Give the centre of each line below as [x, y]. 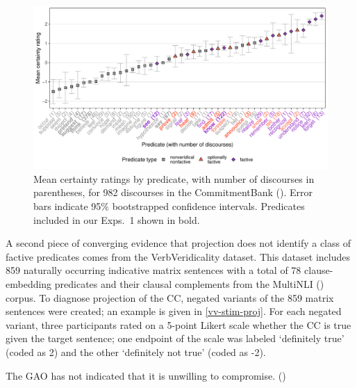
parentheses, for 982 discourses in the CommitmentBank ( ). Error [173, 192]
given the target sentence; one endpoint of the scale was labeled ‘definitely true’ [175, 338]
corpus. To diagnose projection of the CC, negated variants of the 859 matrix [170, 297]
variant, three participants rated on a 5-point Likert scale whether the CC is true [178, 324]
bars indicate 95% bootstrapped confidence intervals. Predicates [169, 205]
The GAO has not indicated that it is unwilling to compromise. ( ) [146, 375]
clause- [319, 270]
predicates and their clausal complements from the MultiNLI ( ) [189, 283]
